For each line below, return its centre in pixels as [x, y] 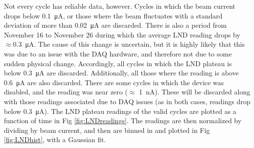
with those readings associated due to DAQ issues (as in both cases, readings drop [127, 101]
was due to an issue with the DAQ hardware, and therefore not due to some [118, 53]
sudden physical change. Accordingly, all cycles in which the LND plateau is [118, 63]
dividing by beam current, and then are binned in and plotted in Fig [107, 130]
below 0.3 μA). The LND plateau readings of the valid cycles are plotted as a [120, 111]
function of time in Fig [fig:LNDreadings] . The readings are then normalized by [123, 120]
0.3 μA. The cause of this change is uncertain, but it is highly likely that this [129, 44]
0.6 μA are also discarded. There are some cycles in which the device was [114, 82]
